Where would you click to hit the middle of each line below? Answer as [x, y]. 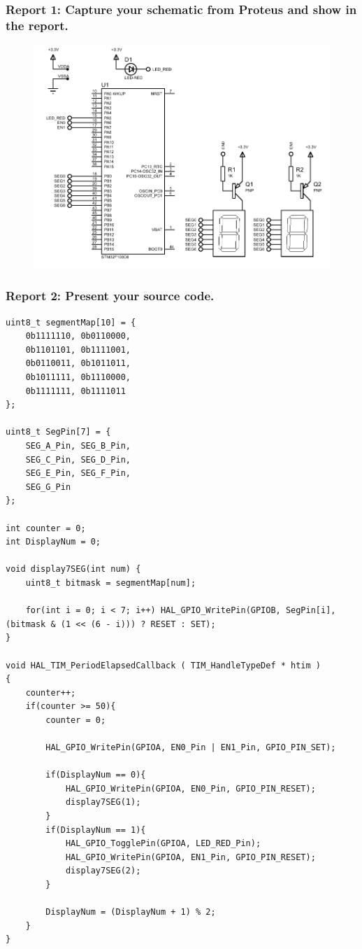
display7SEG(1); [103, 802]
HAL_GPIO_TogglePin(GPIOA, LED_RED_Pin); [163, 844]
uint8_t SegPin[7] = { [58, 432]
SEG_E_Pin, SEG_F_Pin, [78, 473]
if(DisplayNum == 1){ [96, 830]
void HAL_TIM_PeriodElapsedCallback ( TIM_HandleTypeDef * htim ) [164, 665]
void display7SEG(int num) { [73, 569]
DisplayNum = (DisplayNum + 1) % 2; [131, 912]
